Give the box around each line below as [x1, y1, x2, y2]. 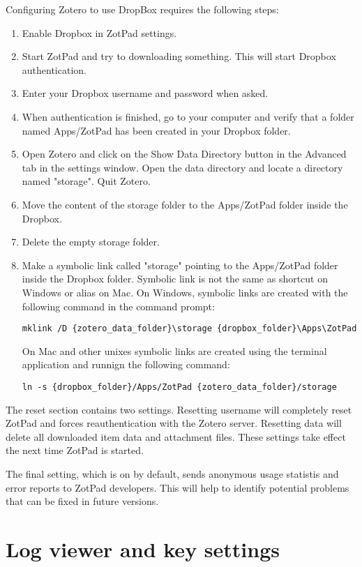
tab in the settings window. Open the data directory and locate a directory [22, 160, 343, 174]
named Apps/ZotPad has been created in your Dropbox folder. [22, 123, 291, 137]
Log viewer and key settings [6, 534, 280, 563]
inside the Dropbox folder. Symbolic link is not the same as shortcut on [22, 271, 329, 286]
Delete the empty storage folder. [22, 234, 160, 249]
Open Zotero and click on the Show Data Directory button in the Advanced [22, 146, 347, 161]
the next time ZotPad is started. [6, 443, 144, 458]
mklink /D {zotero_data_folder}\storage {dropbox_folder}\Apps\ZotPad [22, 324, 357, 334]
